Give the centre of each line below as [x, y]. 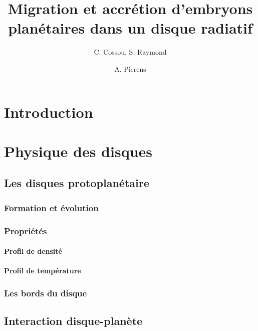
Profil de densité [33, 251]
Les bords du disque [46, 293]
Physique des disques [78, 151]
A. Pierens [130, 68]
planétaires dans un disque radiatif [130, 28]
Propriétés [26, 230]
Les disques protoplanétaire [77, 183]
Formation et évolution [51, 207]
